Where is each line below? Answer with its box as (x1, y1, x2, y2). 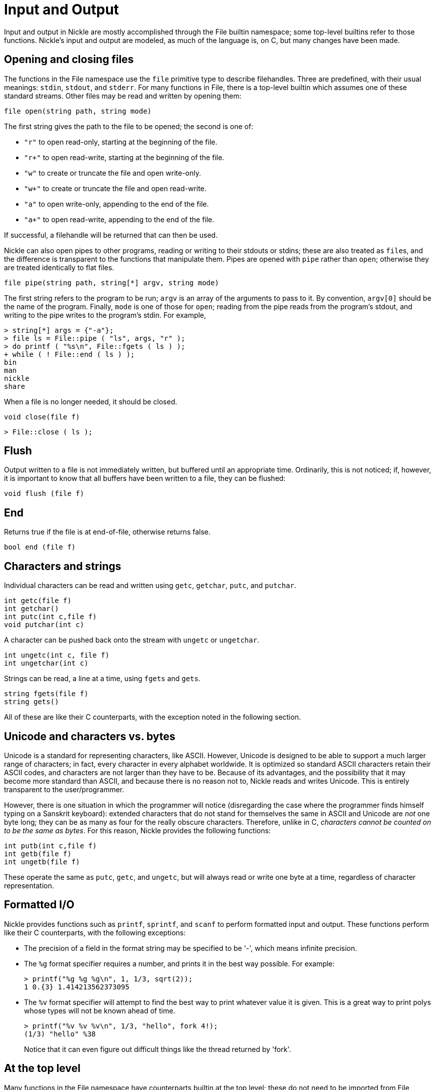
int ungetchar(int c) (4, 659, 88, 668)
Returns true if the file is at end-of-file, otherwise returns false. (4, 527, 211, 536)
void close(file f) (4, 412, 80, 421)
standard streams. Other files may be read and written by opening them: (4, 91, 241, 100)
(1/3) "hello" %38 (24, 1029, 96, 1038)
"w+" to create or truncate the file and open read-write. (24, 184, 206, 193)
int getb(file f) (4, 849, 71, 858)
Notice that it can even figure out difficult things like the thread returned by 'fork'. (24, 1044, 291, 1053)
